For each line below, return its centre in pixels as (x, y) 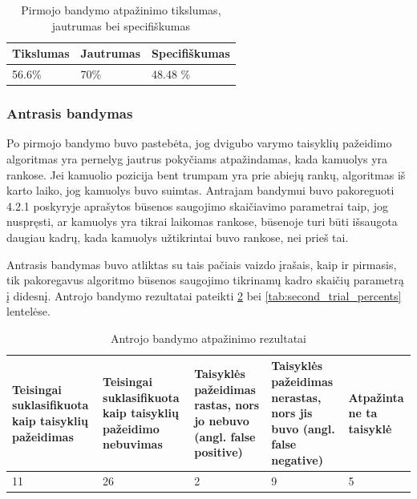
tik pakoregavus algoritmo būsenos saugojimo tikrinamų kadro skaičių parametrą (205, 280)
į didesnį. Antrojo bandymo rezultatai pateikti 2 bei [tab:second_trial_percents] (204, 295)
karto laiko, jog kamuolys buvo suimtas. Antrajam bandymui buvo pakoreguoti (200, 190)
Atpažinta (376, 397)
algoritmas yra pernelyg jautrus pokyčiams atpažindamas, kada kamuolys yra (197, 158)
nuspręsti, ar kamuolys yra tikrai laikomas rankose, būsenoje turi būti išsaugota (202, 221)
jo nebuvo (222, 421)
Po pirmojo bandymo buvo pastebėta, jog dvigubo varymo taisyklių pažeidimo (199, 143)
